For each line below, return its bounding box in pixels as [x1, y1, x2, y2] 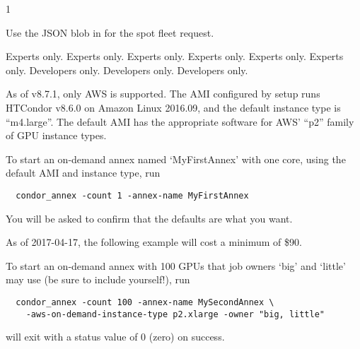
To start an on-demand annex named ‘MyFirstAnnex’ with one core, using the [6, 151, 346, 166]
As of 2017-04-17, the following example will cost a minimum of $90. [6, 235, 302, 249]
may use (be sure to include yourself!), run [6, 272, 190, 287]
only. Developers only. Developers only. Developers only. [6, 62, 248, 77]
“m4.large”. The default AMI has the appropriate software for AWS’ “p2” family [6, 114, 354, 129]
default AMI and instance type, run [6, 165, 161, 180]
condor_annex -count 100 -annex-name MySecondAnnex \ [16, 297, 274, 307]
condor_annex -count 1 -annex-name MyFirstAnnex [16, 190, 249, 201]
